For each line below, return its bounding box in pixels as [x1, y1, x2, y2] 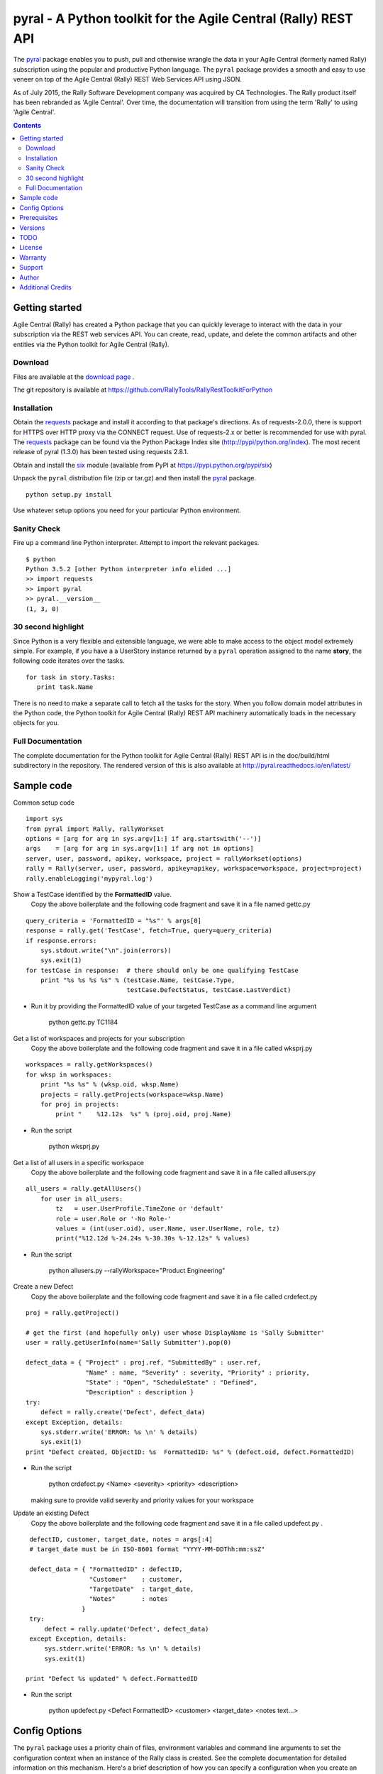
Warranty [19, 253, 47, 262]
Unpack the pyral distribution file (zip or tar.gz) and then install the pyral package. [13, 474, 257, 483]
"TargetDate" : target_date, [89, 1585, 194, 1593]
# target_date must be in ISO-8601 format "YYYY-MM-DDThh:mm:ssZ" [29, 1546, 265, 1553]
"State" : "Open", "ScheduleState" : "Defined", [85, 1378, 258, 1387]
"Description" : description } [85, 1388, 194, 1396]
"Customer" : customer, [89, 1575, 184, 1583]
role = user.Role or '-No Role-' [55, 1214, 172, 1223]
